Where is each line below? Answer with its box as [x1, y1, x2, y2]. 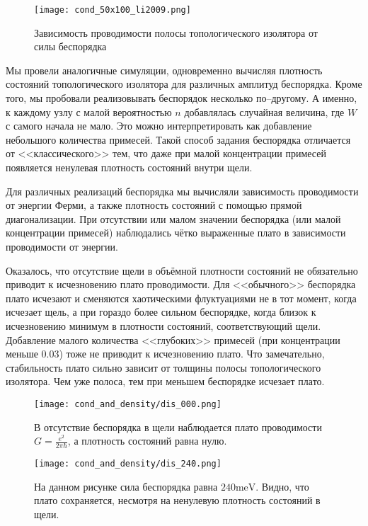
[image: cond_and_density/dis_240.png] [34, 458, 222, 469]
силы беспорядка [34, 39, 107, 54]
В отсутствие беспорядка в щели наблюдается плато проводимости [34, 419, 322, 434]
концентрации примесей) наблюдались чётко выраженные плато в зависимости [6, 225, 346, 240]
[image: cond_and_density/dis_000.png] [34, 399, 222, 409]
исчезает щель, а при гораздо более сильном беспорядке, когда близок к [6, 304, 316, 319]
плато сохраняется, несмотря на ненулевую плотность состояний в [34, 493, 321, 508]
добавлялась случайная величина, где [184, 104, 345, 119]
